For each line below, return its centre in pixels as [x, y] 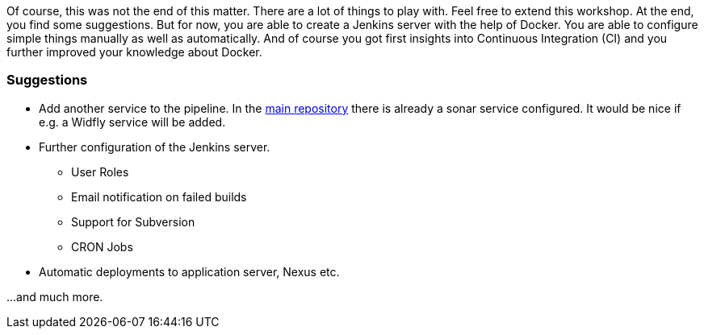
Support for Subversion [133, 221]
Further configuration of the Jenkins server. [155, 147]
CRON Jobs [102, 246]
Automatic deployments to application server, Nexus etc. [189, 271]
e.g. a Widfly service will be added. [132, 122]
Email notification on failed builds [159, 196]
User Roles [100, 172]
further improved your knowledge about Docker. [134, 52]
